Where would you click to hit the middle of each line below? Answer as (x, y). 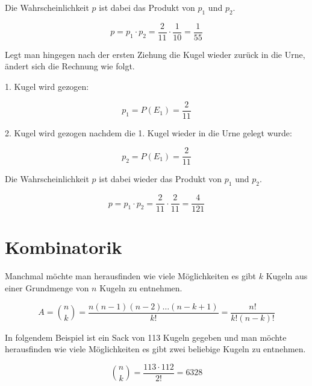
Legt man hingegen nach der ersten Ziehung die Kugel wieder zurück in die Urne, (155, 54)
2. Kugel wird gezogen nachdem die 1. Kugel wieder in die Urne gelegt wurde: (148, 132)
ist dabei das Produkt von (147, 7)
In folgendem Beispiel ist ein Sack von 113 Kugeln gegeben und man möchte (146, 337)
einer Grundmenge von (47, 287)
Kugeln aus (287, 276)
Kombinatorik (64, 247)
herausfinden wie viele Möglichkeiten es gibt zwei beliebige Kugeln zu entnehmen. (155, 349)
